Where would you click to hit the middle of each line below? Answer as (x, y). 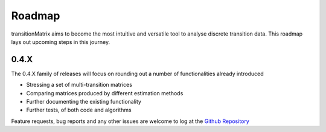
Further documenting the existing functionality (84, 102)
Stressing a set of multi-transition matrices (79, 85)
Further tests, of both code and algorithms (79, 110)
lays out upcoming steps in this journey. (61, 42)
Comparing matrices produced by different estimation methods (105, 93)
